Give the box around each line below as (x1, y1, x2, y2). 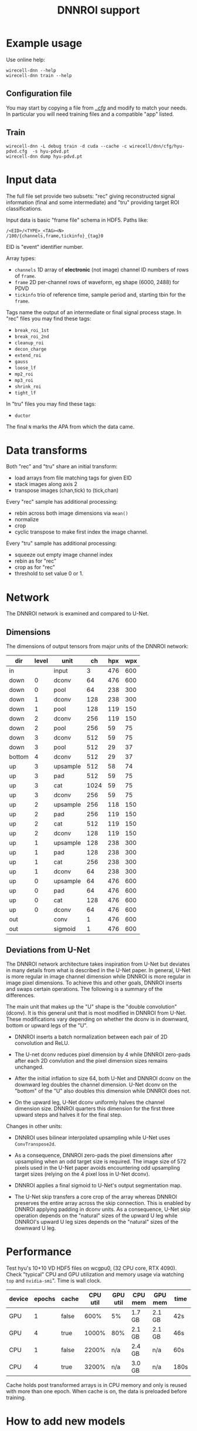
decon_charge (14, 346, 47, 352)
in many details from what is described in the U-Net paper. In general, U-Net (6, 967, 191, 974)
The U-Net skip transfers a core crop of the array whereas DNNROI (14, 1193, 178, 1200)
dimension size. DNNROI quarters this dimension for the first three (14, 1105, 175, 1112)
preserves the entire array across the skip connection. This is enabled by (14, 1200, 191, 1206)
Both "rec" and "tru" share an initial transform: (6, 463, 118, 470)
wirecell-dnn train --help (6, 72, 72, 78)
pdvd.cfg (6, 148, 28, 154)
